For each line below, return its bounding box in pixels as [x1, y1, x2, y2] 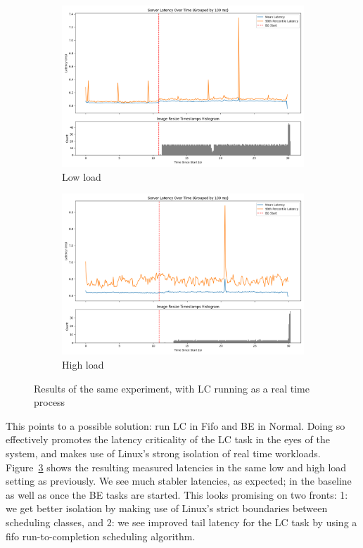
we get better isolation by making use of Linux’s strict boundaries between [6, 501, 328, 516]
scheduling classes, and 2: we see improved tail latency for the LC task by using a [6, 514, 357, 529]
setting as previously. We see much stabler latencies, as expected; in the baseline [6, 473, 352, 488]
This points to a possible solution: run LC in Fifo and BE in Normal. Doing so [6, 418, 345, 433]
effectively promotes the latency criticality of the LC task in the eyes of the [6, 432, 330, 447]
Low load [62, 169, 101, 184]
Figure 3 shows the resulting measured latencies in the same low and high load [6, 459, 347, 474]
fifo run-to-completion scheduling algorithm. [6, 528, 196, 543]
